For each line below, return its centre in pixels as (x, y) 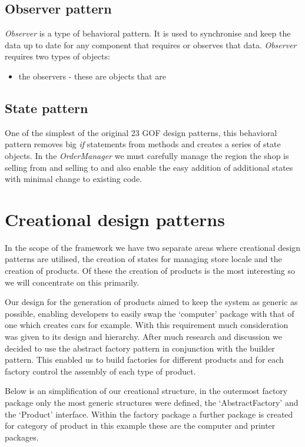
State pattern (47, 107)
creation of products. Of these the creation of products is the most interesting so (150, 271)
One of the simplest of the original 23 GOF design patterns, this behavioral (141, 132)
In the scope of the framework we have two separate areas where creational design (153, 247)
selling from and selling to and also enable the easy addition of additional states (149, 167)
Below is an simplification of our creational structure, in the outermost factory (146, 391)
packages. (22, 437)
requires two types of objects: (57, 56)
